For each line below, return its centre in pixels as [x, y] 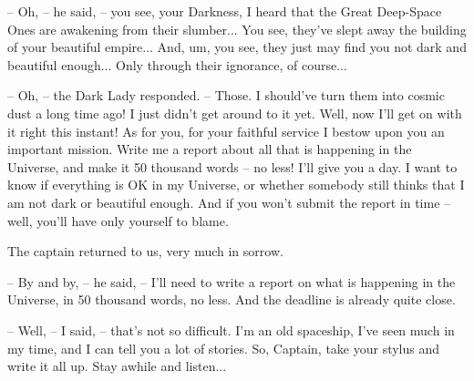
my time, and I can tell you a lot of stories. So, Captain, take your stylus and [224, 348]
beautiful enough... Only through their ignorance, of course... [177, 64]
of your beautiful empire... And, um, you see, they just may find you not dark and [237, 47]
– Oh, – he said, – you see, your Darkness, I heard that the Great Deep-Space [225, 11]
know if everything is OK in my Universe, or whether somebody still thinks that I [236, 185]
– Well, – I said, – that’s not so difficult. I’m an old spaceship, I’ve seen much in [231, 330]
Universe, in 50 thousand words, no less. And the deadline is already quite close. [232, 299]
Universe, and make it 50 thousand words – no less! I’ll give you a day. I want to [232, 166]
